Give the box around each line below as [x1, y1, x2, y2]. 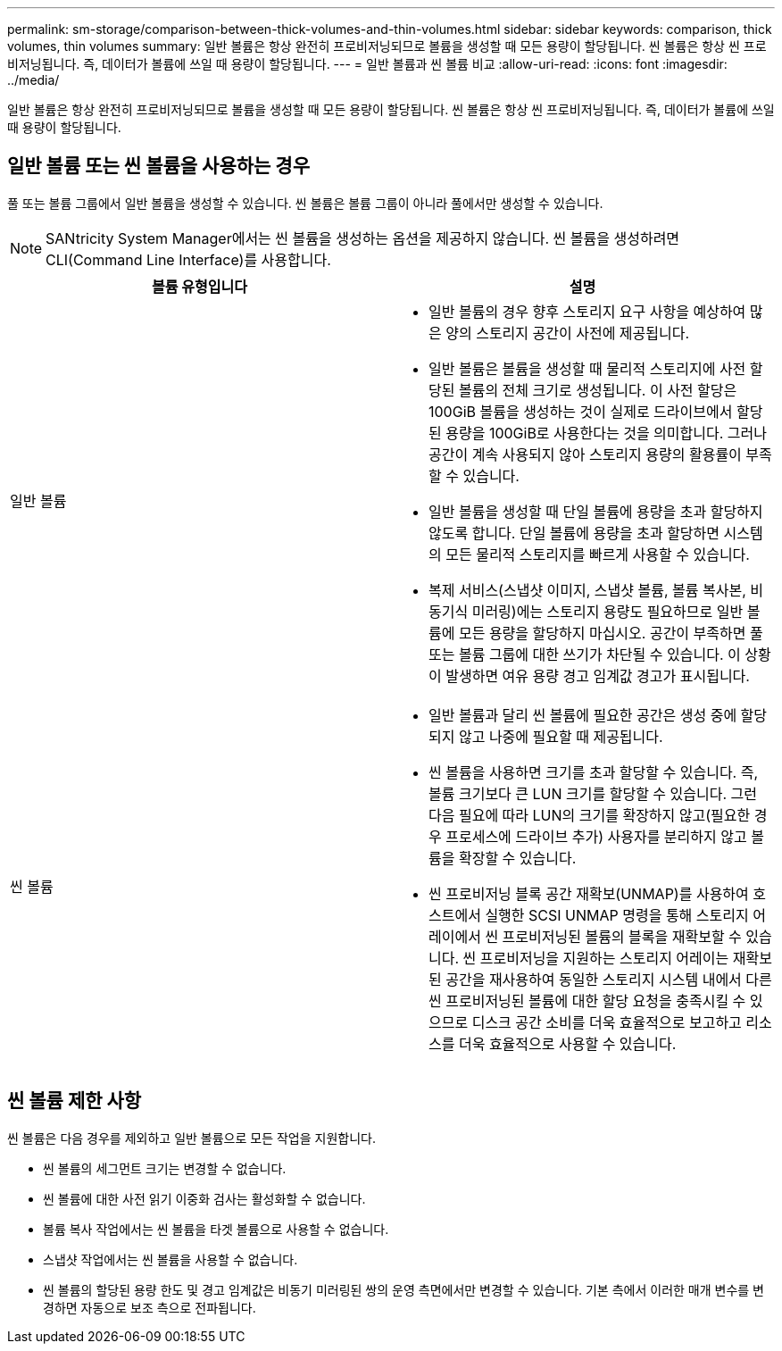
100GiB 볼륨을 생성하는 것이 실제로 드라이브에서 [428, 402, 733, 421]
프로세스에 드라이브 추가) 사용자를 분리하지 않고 [445, 827, 747, 846]
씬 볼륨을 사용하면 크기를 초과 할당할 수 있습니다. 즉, [428, 763, 759, 781]
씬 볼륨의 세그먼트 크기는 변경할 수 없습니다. [43, 1160, 287, 1176]
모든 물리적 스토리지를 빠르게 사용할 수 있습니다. [445, 545, 750, 563]
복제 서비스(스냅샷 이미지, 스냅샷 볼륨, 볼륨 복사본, [428, 580, 746, 599]
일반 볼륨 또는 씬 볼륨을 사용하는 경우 [7, 154, 310, 178]
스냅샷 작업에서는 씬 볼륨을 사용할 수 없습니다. [43, 1251, 298, 1267]
